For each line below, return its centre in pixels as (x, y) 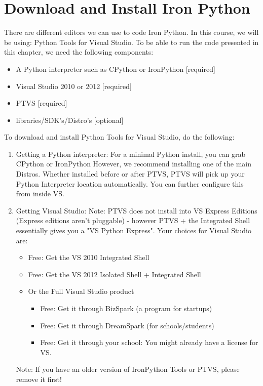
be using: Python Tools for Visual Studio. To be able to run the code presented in (131, 42)
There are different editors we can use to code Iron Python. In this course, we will (131, 32)
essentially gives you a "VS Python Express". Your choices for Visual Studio (134, 230)
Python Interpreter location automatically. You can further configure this (130, 183)
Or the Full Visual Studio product (81, 291)
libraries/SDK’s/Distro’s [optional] (70, 120)
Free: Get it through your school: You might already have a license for (149, 342)
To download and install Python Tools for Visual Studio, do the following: (119, 137)
